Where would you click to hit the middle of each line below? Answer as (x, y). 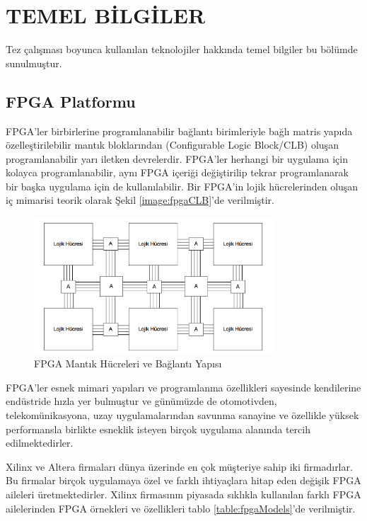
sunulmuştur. (34, 63)
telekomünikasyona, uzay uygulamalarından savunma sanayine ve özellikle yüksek (182, 414)
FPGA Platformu (71, 101)
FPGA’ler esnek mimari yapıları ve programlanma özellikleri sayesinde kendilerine (183, 387)
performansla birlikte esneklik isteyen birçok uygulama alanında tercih (158, 429)
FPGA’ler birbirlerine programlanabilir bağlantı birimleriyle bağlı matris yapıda (179, 131)
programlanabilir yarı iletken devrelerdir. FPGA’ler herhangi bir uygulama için (177, 158)
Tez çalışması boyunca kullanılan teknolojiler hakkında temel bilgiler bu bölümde (182, 49)
